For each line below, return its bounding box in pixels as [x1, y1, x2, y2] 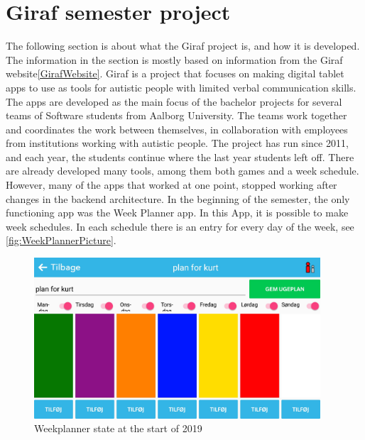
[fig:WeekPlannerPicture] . [6, 233, 116, 248]
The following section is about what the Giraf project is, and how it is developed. [6, 38, 360, 53]
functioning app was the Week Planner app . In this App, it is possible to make [6, 205, 349, 220]
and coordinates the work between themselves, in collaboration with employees [6, 121, 348, 136]
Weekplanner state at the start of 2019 [34, 421, 202, 436]
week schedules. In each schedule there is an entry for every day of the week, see [6, 219, 354, 233]
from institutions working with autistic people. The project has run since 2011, [6, 136, 349, 150]
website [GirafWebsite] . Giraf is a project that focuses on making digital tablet [6, 66, 344, 81]
